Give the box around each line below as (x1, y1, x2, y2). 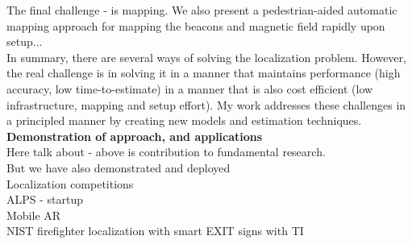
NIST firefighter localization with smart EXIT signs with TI (6, 222, 304, 239)
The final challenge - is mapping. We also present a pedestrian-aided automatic (6, 2, 397, 18)
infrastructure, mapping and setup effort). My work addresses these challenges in (6, 96, 406, 113)
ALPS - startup (6, 191, 84, 208)
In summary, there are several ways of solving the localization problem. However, (6, 48, 406, 65)
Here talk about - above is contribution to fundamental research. (6, 143, 326, 160)
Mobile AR (6, 206, 61, 223)
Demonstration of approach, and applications (6, 127, 263, 144)
